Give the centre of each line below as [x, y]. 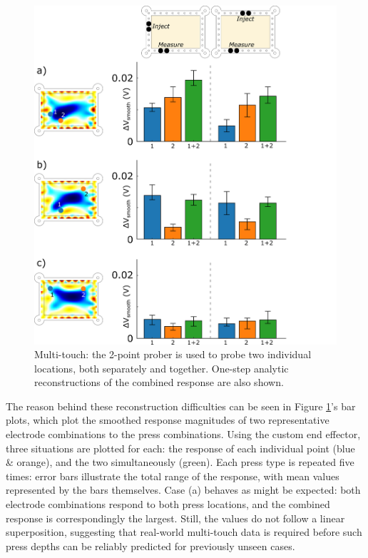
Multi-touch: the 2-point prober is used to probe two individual [173, 354]
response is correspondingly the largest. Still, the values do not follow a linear [175, 518]
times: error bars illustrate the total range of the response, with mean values [173, 476]
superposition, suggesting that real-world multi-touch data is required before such [184, 532]
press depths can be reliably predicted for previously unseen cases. [150, 546]
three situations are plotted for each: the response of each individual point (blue [180, 448]
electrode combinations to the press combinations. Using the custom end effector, [183, 434]
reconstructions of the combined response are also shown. [159, 382]
